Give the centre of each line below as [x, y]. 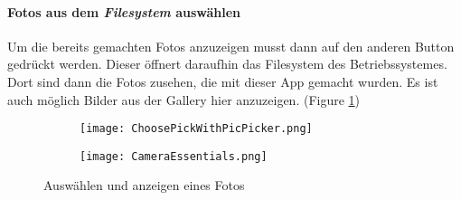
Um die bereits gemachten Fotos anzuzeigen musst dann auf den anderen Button [231, 46]
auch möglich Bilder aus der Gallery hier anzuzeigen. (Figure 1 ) [184, 99]
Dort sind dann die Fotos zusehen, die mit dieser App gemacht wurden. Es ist [223, 81]
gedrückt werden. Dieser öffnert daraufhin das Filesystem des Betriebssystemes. [227, 64]
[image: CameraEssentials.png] [174, 156]
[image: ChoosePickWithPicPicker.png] [196, 129]
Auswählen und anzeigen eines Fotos [144, 185]
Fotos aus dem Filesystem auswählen [124, 11]
